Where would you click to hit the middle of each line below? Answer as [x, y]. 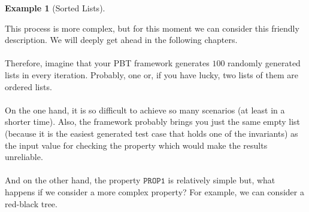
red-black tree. [31, 203]
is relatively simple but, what [222, 180]
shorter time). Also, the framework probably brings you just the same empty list [153, 122]
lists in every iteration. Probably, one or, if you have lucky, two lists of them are [152, 74]
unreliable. [24, 157]
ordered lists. [28, 86]
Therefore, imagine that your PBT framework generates [107, 63]
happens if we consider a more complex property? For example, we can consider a [154, 191]
